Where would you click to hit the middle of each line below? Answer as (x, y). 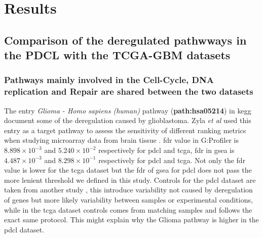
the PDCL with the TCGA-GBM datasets (117, 55)
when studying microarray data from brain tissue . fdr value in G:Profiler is (121, 140)
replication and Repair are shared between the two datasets (129, 91)
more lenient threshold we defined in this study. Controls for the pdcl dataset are (130, 180)
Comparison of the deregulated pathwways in (125, 40)
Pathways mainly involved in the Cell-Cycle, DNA (109, 80)
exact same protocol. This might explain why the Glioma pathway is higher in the (131, 220)
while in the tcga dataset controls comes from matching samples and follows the (128, 209)
